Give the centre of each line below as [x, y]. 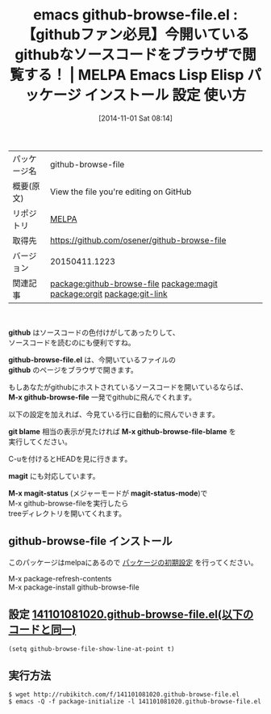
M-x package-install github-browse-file [74, 587]
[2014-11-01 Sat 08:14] [135, 118]
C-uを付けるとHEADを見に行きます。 [70, 458]
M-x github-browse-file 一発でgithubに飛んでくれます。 [102, 397]
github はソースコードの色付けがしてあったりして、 [94, 332]
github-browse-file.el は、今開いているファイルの [92, 359]
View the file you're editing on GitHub [121, 192]
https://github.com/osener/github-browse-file [138, 240]
